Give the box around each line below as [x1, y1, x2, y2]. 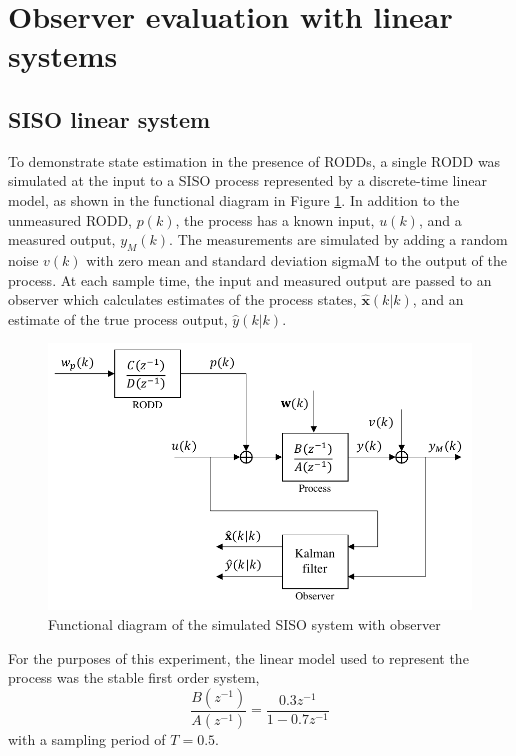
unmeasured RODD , [8, 209, 133, 230]
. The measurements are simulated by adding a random [169, 229, 508, 250]
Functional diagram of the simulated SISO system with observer [48, 614, 441, 635]
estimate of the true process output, [8, 308, 228, 329]
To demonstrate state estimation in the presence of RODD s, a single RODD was [8, 150, 501, 171]
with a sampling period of [8, 728, 166, 749]
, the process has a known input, [175, 209, 375, 230]
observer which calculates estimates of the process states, [8, 289, 357, 310]
